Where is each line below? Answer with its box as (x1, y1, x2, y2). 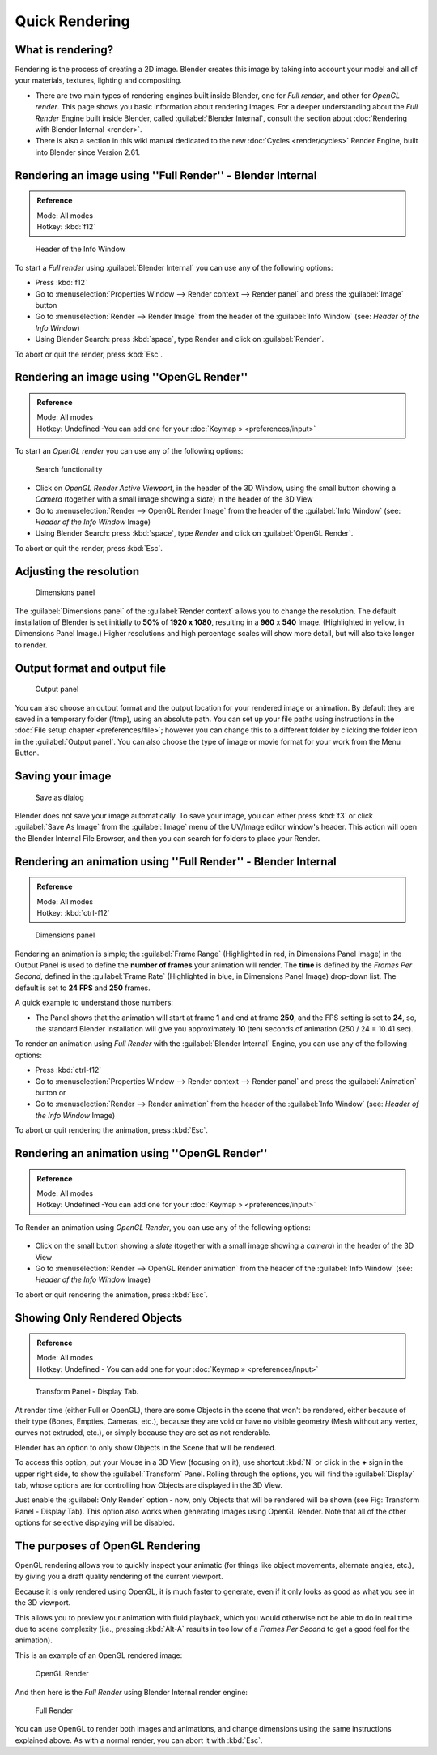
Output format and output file (15, 661, 166, 675)
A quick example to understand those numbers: (15, 997, 174, 1008)
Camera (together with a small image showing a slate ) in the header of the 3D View (35, 494, 313, 504)
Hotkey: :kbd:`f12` (36, 221, 96, 231)
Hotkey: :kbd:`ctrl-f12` (36, 907, 110, 917)
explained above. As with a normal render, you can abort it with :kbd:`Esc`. (15, 1735, 263, 1745)
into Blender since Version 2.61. (35, 147, 141, 157)
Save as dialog (35, 792, 84, 802)
